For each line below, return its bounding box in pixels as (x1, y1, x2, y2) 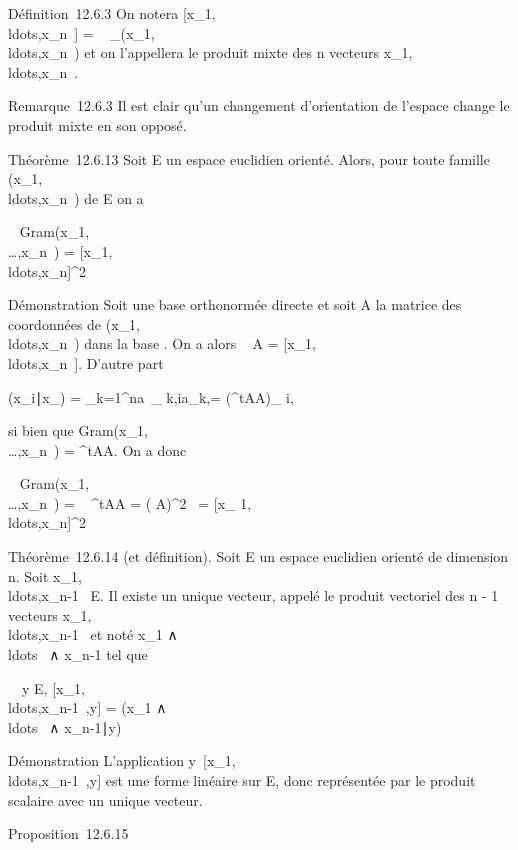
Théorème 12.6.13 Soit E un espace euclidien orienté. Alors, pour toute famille (8, 148, 490, 169)
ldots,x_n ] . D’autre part (8, 352, 164, 373)
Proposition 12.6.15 (8, 823, 129, 844)
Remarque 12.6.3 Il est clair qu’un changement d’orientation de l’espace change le (8, 95, 510, 116)
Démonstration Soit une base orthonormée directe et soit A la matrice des (8, 294, 462, 315)
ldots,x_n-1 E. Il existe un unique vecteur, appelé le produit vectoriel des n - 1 (8, 585, 499, 606)
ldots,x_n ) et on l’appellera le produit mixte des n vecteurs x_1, (8, 42, 413, 63)
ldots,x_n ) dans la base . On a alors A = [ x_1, (8, 333, 316, 354)
